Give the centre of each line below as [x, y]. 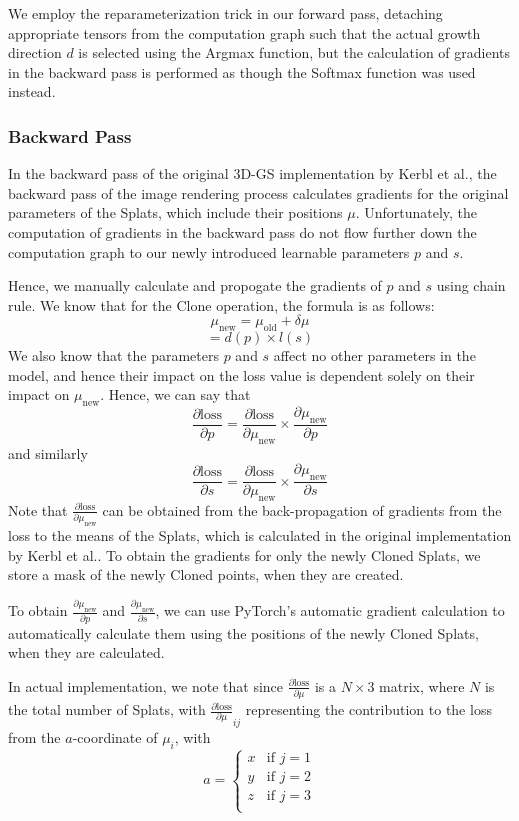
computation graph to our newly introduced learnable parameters [209, 251]
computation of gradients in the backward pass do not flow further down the [242, 231]
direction [35, 52]
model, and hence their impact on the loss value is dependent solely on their [241, 374]
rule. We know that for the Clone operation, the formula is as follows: [221, 304]
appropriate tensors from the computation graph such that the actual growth [244, 32]
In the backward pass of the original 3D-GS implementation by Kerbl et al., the [252, 173]
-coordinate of [115, 737]
